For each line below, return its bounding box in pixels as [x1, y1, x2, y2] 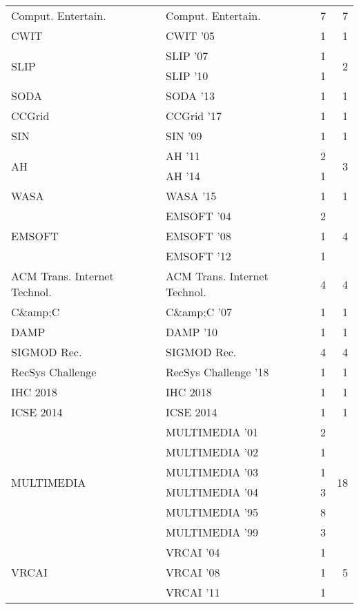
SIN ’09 [165, 128, 202, 144]
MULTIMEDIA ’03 [165, 464, 259, 480]
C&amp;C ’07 [165, 304, 232, 320]
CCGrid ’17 [165, 108, 222, 124]
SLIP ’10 [165, 68, 208, 84]
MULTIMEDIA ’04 [165, 484, 259, 500]
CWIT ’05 [165, 28, 215, 43]
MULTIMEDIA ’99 [165, 524, 259, 540]
